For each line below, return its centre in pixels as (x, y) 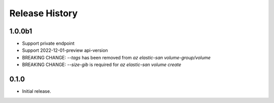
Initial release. (37, 91)
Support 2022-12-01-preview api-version (65, 50)
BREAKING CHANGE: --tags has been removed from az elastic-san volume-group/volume (116, 57)
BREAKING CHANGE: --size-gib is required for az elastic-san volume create (101, 65)
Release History (44, 13)
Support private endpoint (48, 44)
